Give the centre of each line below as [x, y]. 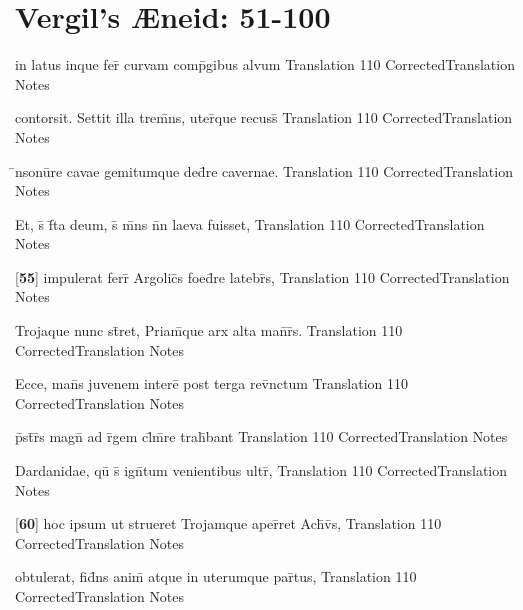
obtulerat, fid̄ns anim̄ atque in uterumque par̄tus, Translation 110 [216, 576]
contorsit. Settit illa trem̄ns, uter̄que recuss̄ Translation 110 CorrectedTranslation [264, 117]
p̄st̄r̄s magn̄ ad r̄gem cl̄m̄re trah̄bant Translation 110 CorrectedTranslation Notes [261, 436]
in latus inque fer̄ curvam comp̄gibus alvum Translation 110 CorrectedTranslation [265, 64]
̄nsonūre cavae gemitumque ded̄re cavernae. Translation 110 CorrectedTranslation [264, 170]
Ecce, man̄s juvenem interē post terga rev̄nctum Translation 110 [211, 383]
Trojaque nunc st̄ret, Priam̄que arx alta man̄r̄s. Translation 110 [209, 330]
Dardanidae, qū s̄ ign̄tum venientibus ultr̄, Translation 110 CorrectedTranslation [261, 470]
